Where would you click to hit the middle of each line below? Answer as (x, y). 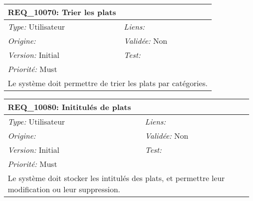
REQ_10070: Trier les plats (62, 12)
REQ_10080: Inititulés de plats (70, 107)
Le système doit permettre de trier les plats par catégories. (108, 83)
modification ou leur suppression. (64, 189)
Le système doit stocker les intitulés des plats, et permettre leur (116, 178)
